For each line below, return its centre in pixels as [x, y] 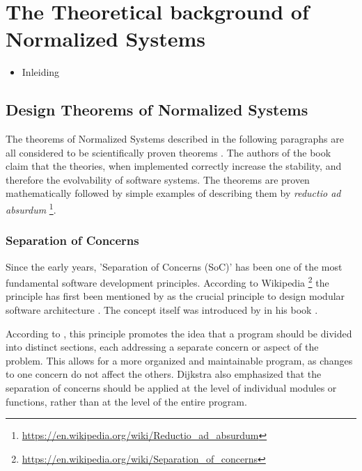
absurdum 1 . [31, 208]
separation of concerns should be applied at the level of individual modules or [171, 387]
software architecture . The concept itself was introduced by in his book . [162, 309]
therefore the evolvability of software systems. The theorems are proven [158, 179]
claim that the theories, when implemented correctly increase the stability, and [174, 166]
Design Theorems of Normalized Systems [157, 110]
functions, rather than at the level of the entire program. [126, 401]
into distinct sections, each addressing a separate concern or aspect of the [162, 347]
